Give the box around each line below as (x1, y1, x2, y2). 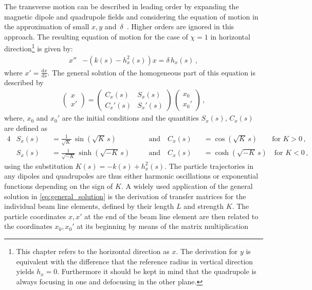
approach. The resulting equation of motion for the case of (4, 31, 188, 42)
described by (4, 77, 44, 88)
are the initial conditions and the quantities (62, 112, 199, 123)
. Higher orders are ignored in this (126, 21, 234, 32)
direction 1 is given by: (4, 42, 73, 54)
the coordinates (4, 221, 52, 231)
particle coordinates (4, 210, 66, 221)
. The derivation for (176, 245, 238, 256)
